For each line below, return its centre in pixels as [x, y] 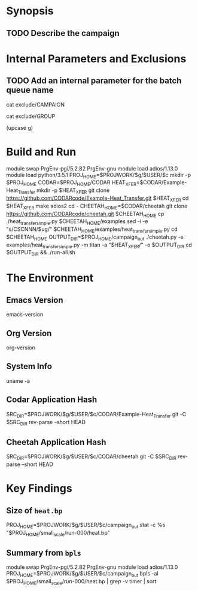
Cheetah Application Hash [56, 442]
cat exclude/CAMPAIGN [35, 104]
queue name [30, 90]
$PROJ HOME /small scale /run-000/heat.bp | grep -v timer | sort [81, 582]
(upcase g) [20, 127]
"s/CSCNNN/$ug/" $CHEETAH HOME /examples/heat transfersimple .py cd [92, 230]
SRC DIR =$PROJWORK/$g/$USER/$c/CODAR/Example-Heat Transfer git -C [96, 415]
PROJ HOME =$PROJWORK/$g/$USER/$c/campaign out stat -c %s [86, 525]
